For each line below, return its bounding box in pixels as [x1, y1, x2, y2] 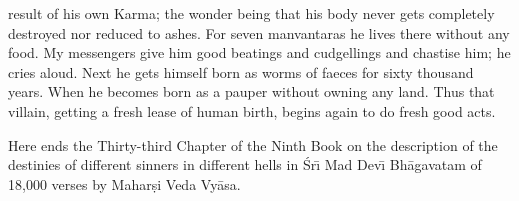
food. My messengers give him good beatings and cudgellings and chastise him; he [8, 42, 511, 63]
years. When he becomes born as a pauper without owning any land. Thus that [8, 81, 495, 102]
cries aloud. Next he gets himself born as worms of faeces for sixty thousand [8, 61, 474, 82]
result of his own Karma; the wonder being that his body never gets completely [8, 3, 495, 23]
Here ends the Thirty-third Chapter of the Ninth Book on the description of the [8, 134, 498, 155]
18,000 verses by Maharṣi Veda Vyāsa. [8, 173, 241, 194]
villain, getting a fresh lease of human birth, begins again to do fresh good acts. [8, 100, 496, 121]
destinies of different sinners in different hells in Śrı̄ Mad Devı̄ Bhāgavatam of [8, 154, 482, 175]
